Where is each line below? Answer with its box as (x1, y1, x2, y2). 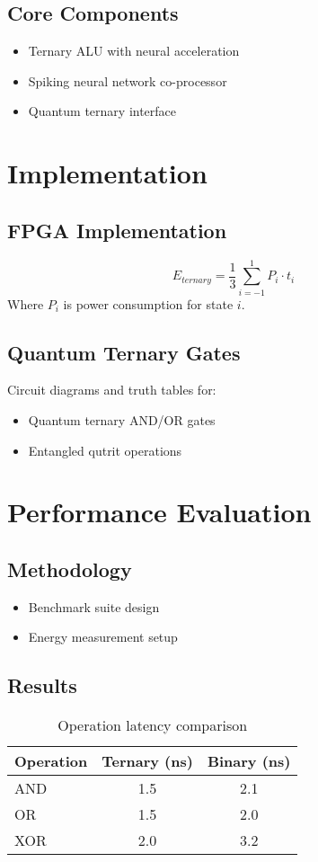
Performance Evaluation (7, 493, 312, 530)
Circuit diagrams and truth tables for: (7, 380, 216, 399)
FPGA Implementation (7, 216, 227, 244)
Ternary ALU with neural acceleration (28, 41, 240, 60)
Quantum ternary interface (28, 102, 177, 120)
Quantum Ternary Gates (7, 338, 241, 366)
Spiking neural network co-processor (28, 71, 227, 90)
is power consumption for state (63, 294, 234, 313)
